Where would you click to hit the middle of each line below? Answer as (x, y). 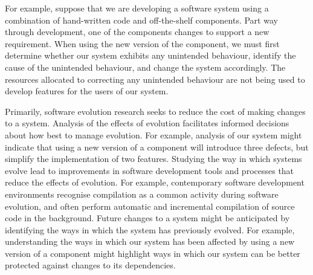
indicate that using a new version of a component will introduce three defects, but (157, 147)
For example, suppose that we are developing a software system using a (137, 8)
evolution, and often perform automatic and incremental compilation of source (150, 206)
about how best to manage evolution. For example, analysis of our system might (153, 134)
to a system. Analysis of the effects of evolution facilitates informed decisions (147, 123)
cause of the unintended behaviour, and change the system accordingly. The (145, 67)
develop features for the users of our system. (87, 91)
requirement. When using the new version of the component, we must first (142, 43)
